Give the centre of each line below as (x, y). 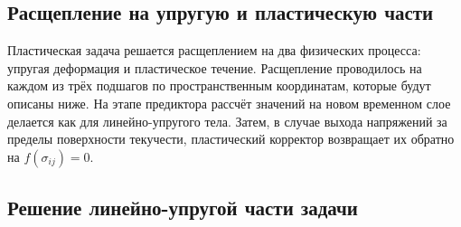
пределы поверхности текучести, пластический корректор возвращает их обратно (231, 139)
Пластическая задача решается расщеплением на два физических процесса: (214, 50)
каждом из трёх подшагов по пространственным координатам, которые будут (219, 85)
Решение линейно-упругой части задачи (183, 208)
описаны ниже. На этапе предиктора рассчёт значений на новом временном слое (229, 103)
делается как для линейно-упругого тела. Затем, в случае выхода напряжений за (227, 121)
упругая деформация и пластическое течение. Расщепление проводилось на (215, 67)
